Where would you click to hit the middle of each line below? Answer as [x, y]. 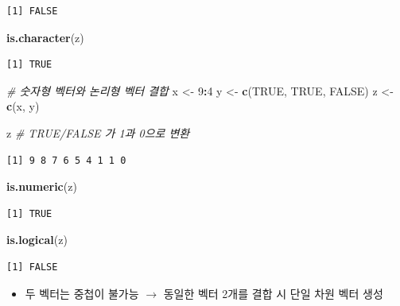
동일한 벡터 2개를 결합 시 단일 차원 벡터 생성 [273, 293]
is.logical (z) [37, 240]
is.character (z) [45, 37]
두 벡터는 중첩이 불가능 [82, 293]
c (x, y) [23, 106]
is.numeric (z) [42, 186]
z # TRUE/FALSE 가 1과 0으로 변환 [98, 132]
